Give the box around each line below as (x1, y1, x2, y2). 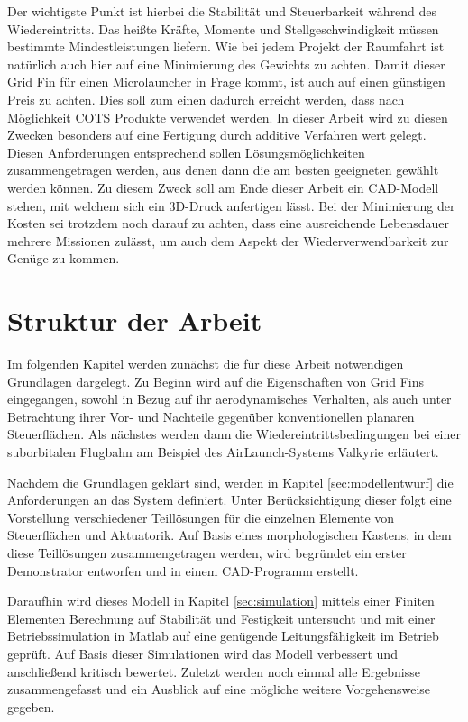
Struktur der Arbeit (7, 302, 262, 339)
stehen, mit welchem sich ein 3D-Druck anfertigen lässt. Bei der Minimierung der (7, 196, 455, 215)
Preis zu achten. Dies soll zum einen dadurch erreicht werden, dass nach (7, 89, 405, 108)
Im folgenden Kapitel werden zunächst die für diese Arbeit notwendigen (7, 354, 404, 373)
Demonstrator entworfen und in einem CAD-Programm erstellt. (7, 561, 359, 580)
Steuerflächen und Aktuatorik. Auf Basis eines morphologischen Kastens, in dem (7, 526, 452, 544)
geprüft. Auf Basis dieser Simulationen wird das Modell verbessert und (7, 644, 398, 663)
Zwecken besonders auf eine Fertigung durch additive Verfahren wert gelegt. (7, 125, 427, 144)
